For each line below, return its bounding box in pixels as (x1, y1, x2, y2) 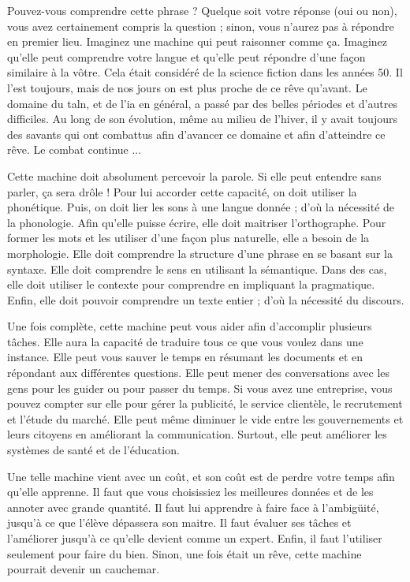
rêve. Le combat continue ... (7, 141, 142, 158)
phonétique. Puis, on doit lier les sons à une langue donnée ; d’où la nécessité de (7, 199, 395, 215)
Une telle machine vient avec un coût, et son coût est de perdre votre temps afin (7, 468, 395, 484)
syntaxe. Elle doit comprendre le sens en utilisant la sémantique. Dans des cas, (7, 260, 387, 277)
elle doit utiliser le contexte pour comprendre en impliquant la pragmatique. (7, 276, 375, 293)
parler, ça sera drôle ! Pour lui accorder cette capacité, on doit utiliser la (7, 183, 357, 200)
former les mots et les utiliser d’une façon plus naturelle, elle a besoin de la (7, 229, 370, 246)
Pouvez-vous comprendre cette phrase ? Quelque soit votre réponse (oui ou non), (7, 2, 397, 18)
